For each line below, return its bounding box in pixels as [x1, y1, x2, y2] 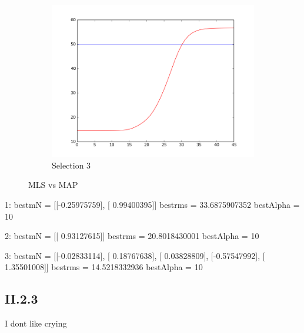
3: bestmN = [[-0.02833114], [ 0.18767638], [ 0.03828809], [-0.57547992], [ [5, 249, 265, 261]
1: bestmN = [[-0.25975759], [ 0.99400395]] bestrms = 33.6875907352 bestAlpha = [5, 199, 300, 211]
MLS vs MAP [28, 179, 78, 191]
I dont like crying [5, 317, 67, 329]
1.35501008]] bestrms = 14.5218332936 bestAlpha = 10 [5, 261, 203, 273]
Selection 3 [52, 159, 91, 171]
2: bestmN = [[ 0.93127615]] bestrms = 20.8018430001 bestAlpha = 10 [5, 230, 259, 242]
